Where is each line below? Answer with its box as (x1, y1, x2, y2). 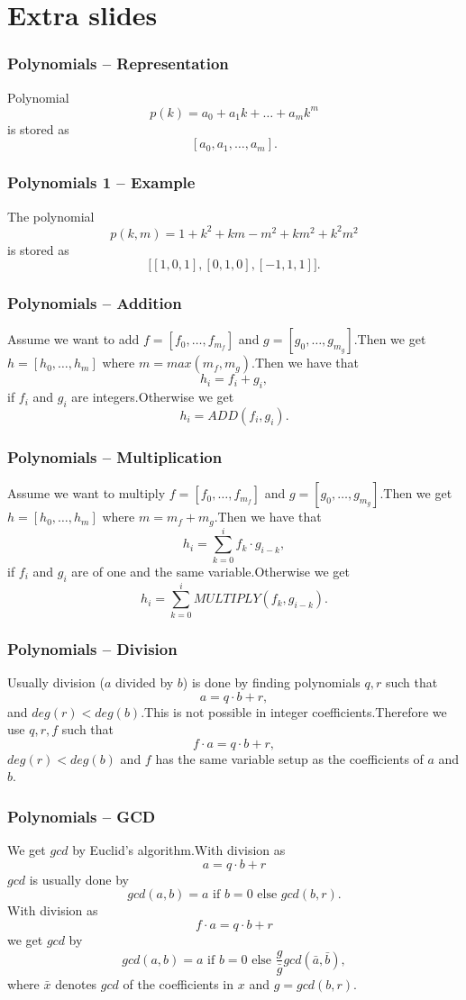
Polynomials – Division (7, 637, 178, 659)
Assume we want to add (7, 330, 140, 349)
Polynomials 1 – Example (7, 171, 196, 194)
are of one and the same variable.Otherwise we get (71, 561, 350, 580)
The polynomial (7, 206, 95, 225)
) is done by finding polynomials (182, 672, 361, 691)
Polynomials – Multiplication (7, 445, 223, 468)
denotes (55, 974, 97, 993)
